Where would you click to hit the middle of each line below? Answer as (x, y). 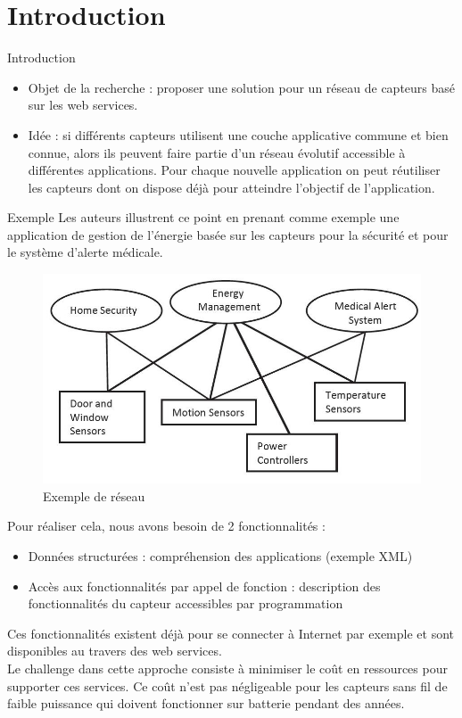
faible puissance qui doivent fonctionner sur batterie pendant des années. (206, 703)
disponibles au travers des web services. (115, 651)
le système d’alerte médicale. (85, 252)
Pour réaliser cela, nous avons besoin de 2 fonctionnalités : (166, 526)
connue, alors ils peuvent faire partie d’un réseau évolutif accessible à (217, 152)
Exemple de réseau (94, 495)
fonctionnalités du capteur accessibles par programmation (186, 603)
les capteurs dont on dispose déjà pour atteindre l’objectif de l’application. (231, 187)
